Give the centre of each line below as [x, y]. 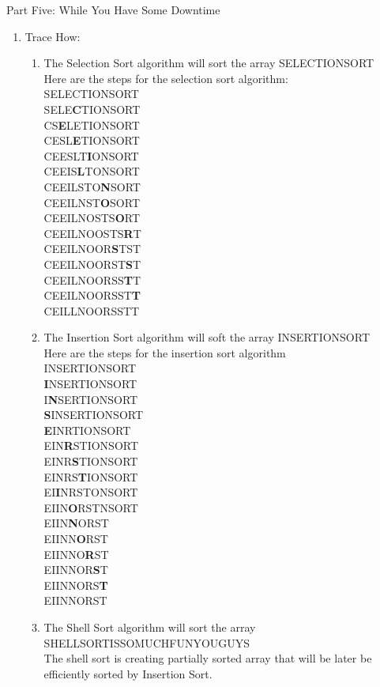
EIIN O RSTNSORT [91, 507]
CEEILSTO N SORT [92, 186]
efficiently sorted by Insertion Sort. [128, 673]
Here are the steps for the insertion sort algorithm [165, 352]
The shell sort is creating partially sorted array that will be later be [208, 658]
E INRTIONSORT [87, 430]
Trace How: [53, 36]
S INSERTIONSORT [94, 415]
